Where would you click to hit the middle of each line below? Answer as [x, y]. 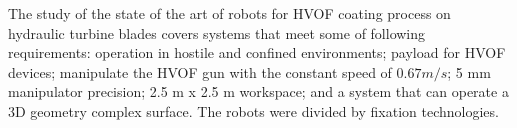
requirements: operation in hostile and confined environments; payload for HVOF [257, 52]
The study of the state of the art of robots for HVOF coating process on [229, 13]
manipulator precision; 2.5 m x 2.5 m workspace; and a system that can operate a [258, 91]
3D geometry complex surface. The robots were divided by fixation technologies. [253, 110]
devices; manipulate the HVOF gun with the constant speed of [200, 71]
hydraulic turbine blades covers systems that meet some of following [217, 32]
